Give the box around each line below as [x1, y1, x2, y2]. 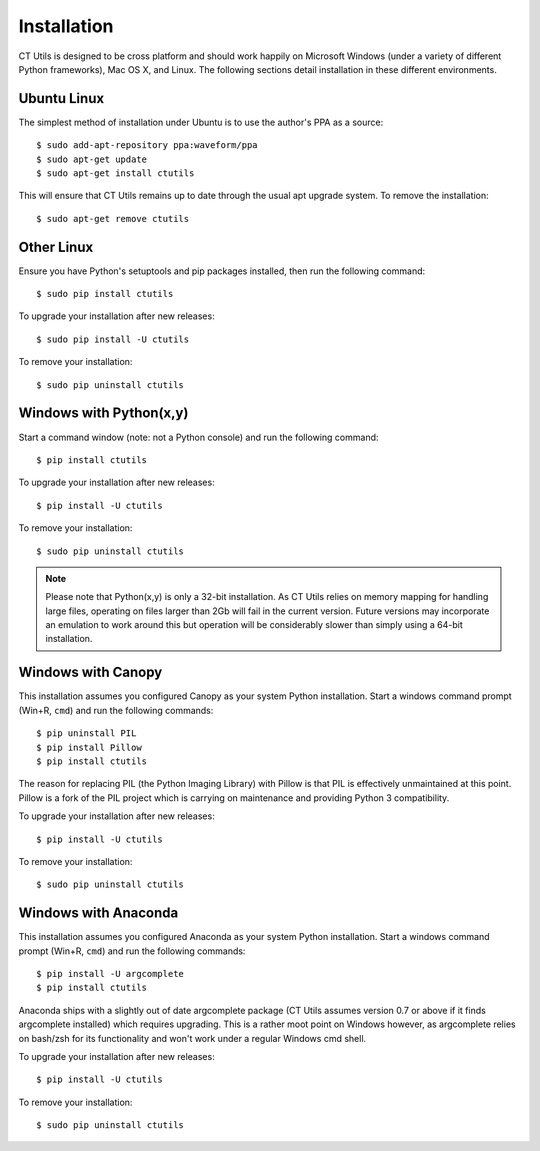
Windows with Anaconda [18, 905, 179, 922]
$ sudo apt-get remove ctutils [36, 213, 190, 224]
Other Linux [18, 238, 94, 255]
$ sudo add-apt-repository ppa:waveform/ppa [36, 140, 259, 151]
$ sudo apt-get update [36, 153, 148, 165]
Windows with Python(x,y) [18, 405, 189, 422]
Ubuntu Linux [18, 90, 105, 107]
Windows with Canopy [18, 664, 163, 681]
